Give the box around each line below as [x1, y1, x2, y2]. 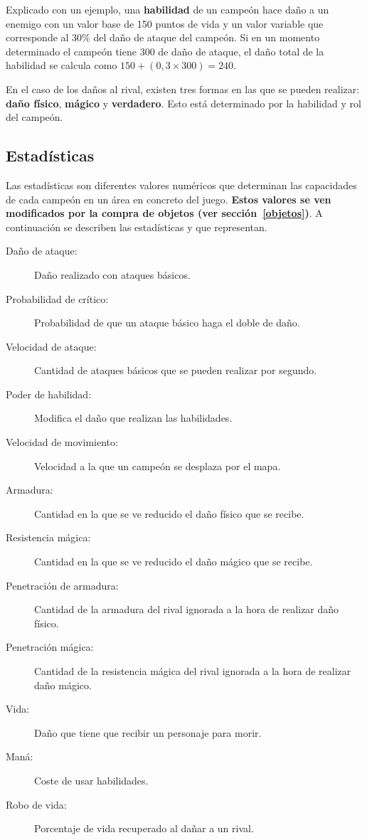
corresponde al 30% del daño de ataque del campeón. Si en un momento [6, 30, 320, 45]
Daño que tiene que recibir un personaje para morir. [34, 725, 262, 740]
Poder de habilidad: [6, 386, 92, 401]
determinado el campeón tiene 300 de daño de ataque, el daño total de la [6, 43, 324, 58]
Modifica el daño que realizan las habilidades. [34, 410, 233, 425]
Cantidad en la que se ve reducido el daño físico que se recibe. [34, 506, 304, 521]
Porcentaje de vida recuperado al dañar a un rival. [34, 821, 254, 836]
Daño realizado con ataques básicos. [34, 267, 191, 282]
